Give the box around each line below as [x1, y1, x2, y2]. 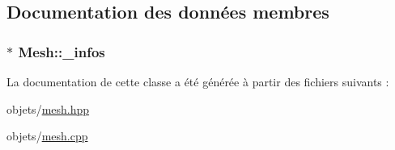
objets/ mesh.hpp [6, 100, 90, 117]
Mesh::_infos [18, 41, 105, 61]
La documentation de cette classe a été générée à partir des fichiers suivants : [6, 73, 389, 90]
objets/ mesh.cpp [6, 127, 88, 144]
